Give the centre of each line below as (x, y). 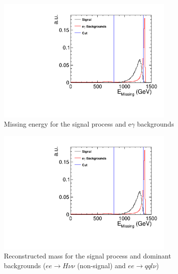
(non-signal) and (101, 265)
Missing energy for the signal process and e (68, 124)
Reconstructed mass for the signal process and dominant (88, 256)
